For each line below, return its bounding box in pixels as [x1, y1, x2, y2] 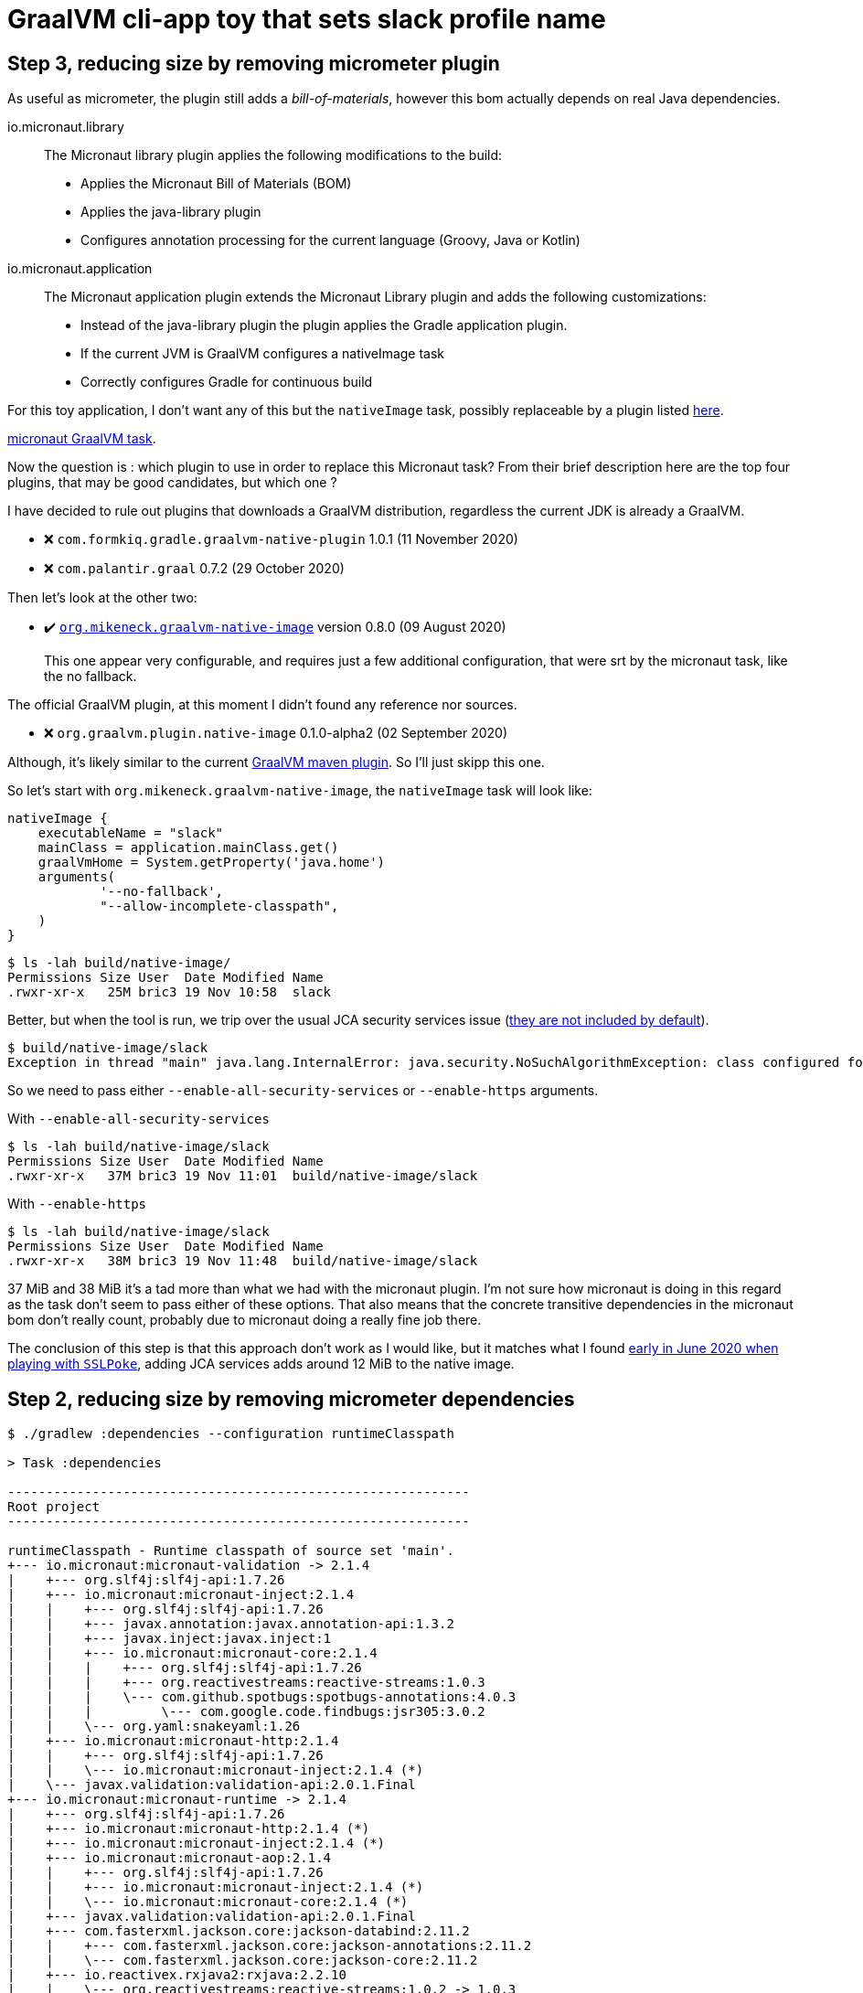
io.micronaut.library [7, 119, 124, 135]
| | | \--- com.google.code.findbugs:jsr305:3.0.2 [7, 1704, 485, 1720]
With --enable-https [7, 1196, 146, 1212]
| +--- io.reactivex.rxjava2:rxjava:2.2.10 [7, 1967, 346, 1983]
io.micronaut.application [7, 261, 153, 277]
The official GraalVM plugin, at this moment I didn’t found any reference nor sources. [7, 697, 517, 713]
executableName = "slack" [37, 826, 224, 841]
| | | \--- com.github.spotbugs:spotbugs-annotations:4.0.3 [7, 1689, 517, 1705]
